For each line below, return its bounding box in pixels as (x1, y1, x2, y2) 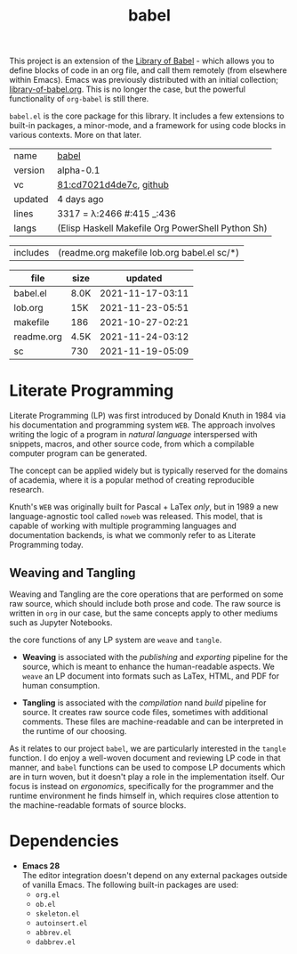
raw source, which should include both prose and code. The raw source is (9, 598, 282, 608)
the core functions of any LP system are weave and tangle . (9, 634, 222, 645)
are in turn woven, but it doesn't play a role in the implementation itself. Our (9, 771, 285, 782)
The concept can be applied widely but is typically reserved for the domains (9, 465, 288, 477)
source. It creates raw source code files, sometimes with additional (21, 706, 269, 717)
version (13, 164, 45, 176)
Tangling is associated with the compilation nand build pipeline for (21, 697, 267, 708)
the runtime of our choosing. (21, 725, 127, 736)
